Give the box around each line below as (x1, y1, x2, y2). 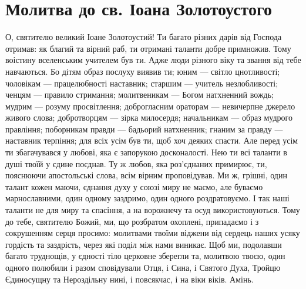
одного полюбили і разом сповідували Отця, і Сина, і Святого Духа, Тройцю (5, 261, 281, 273)
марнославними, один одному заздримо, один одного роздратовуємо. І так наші (5, 192, 290, 204)
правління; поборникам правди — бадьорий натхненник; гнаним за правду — (5, 122, 283, 135)
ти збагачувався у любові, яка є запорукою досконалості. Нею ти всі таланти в (5, 146, 287, 158)
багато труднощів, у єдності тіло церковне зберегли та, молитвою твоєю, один (5, 250, 285, 262)
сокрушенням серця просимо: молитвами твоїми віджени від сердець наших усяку (5, 227, 300, 239)
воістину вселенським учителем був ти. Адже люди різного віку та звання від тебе (5, 54, 301, 66)
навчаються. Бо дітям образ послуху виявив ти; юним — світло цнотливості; (5, 65, 280, 77)
